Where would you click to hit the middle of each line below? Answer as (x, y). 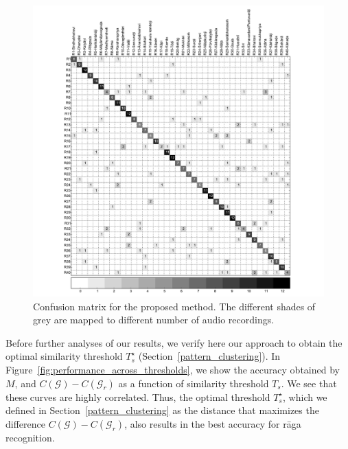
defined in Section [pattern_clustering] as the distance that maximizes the (162, 410)
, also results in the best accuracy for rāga (213, 423)
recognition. (30, 437)
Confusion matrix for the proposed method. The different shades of (174, 306)
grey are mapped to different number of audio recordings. (154, 320)
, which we (305, 396)
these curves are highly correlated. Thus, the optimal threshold (138, 396)
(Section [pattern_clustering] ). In (209, 356)
